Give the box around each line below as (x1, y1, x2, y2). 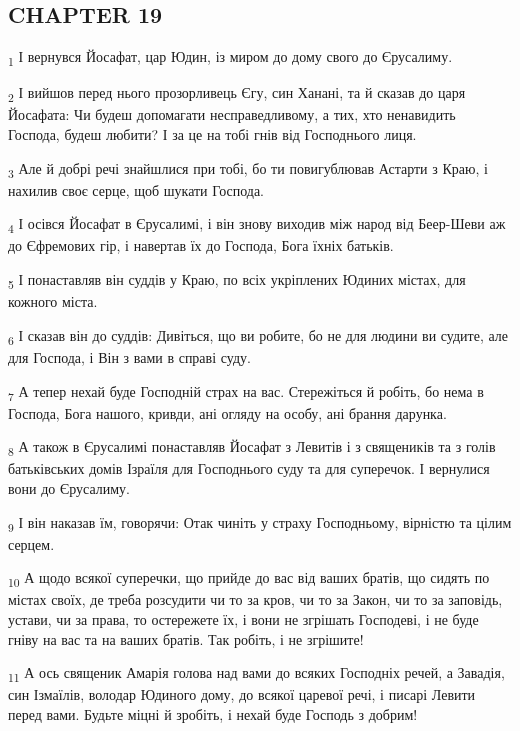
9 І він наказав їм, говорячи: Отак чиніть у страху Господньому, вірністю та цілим (8, 511, 512, 535)
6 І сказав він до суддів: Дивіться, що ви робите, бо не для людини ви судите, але (8, 324, 509, 348)
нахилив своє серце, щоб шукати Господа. (8, 179, 265, 200)
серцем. (8, 533, 55, 554)
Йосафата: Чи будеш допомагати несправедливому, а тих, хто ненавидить (8, 104, 456, 125)
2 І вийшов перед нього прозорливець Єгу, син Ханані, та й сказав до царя (8, 82, 466, 106)
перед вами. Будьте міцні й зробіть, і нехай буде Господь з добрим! (8, 703, 418, 724)
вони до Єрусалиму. (8, 477, 130, 498)
